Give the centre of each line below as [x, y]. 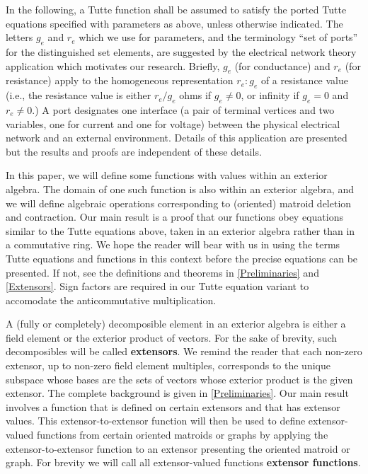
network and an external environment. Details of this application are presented [177, 138]
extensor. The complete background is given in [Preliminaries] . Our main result [177, 393]
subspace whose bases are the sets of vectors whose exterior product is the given [179, 379]
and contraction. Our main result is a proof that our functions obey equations [174, 217]
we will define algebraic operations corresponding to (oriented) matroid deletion [179, 203]
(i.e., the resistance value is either [79, 95]
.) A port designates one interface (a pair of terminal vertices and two [183, 109]
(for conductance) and [282, 65]
